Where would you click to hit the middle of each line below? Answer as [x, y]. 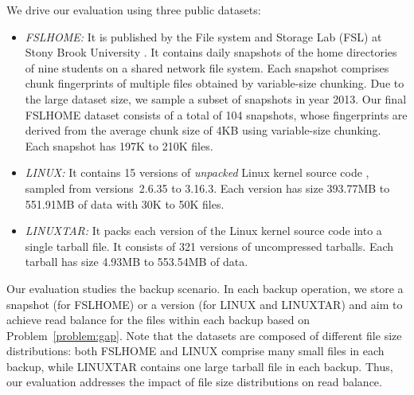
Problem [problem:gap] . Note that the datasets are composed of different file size [204, 335]
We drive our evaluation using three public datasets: [134, 10]
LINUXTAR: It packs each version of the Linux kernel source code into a [203, 231]
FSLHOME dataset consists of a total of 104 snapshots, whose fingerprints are [216, 114]
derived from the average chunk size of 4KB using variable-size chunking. [203, 130]
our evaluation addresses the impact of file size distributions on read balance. [194, 382]
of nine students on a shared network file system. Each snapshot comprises [207, 67]
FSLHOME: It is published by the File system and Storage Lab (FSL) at [203, 36]
